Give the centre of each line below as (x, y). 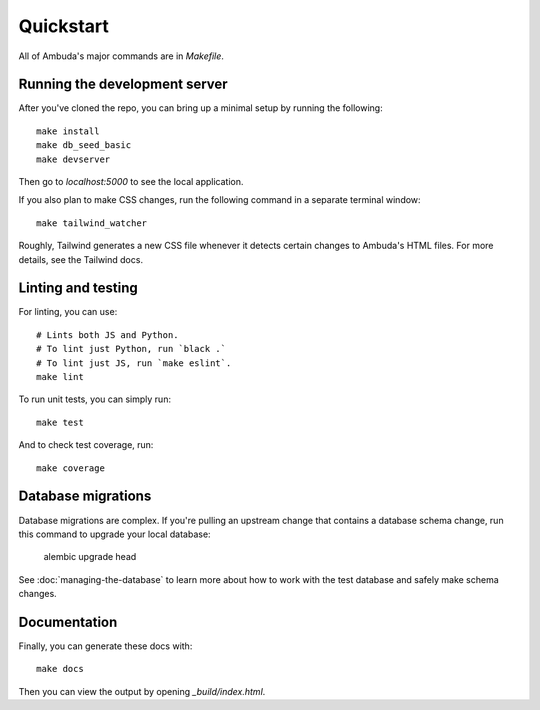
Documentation (68, 621)
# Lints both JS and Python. (107, 334)
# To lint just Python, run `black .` (131, 349)
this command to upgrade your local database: (114, 534)
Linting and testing (78, 288)
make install (68, 131)
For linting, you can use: (68, 312)
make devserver (73, 159)
